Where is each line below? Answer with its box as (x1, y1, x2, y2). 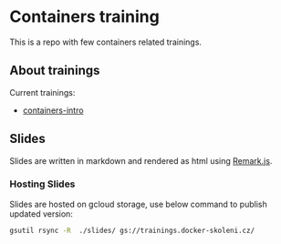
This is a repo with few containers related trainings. (9, 36, 203, 47)
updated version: (9, 208, 73, 219)
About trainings (9, 63, 100, 78)
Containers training (9, 6, 160, 27)
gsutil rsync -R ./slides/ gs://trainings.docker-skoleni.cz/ (9, 226, 255, 235)
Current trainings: (9, 86, 76, 97)
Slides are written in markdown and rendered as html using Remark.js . (9, 155, 273, 166)
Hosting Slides (9, 178, 76, 190)
